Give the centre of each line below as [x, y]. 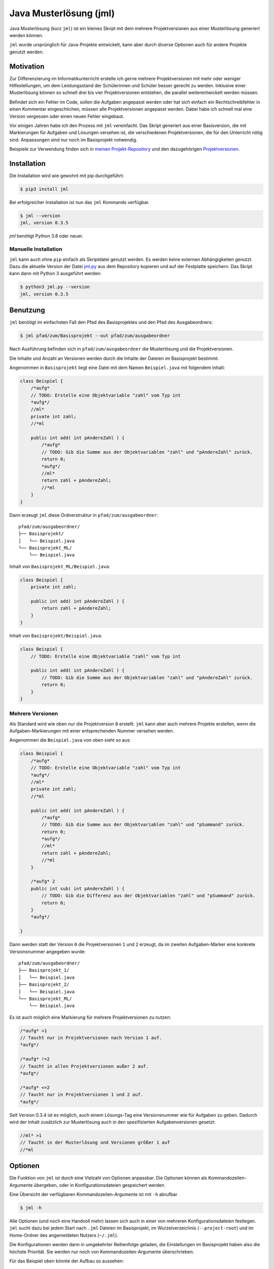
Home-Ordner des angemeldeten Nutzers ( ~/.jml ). [64, 1235]
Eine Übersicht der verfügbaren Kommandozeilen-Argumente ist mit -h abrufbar [93, 1194]
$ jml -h [31, 1208]
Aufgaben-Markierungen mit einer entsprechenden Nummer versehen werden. [92, 731]
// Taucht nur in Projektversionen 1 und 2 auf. [82, 1095]
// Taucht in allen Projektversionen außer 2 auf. [84, 1066]
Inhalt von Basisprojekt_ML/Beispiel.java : [60, 566]
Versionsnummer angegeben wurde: [47, 951]
